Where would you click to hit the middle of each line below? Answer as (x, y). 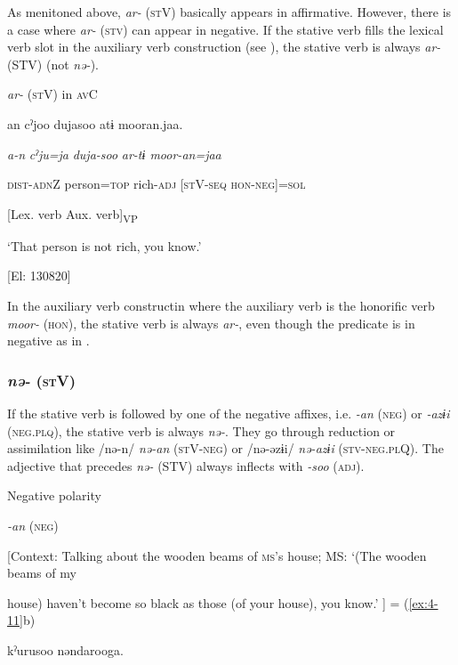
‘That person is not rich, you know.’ (104, 245)
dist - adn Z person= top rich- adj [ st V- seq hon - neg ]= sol (157, 184)
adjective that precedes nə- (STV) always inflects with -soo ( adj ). (186, 465)
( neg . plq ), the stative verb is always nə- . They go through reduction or (201, 430)
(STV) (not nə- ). (53, 64)
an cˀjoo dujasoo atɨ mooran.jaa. (95, 123)
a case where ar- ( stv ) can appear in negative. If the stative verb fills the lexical (225, 29)
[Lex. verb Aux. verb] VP (72, 215)
